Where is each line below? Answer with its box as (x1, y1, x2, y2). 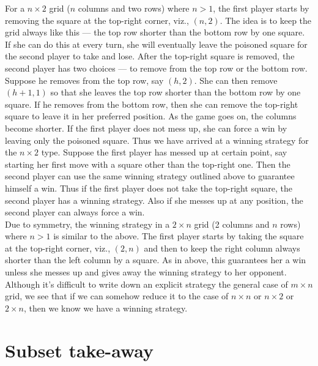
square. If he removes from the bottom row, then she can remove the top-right (5, 97, 298, 110)
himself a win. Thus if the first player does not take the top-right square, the (5, 181, 292, 194)
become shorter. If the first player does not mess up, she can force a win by (5, 121, 287, 134)
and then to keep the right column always (144, 241, 300, 254)
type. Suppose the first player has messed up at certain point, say (41, 146, 287, 159)
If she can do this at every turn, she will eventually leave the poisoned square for (5, 37, 308, 50)
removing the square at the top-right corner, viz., (5, 13, 189, 26)
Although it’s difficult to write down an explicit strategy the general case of (5, 277, 288, 290)
